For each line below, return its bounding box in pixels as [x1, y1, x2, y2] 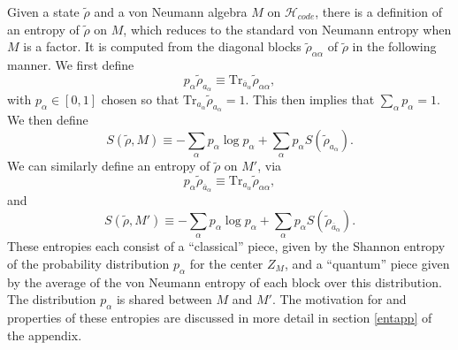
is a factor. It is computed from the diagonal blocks [23, 37, 302, 56]
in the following [352, 37, 437, 56]
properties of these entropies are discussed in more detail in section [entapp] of [7, 308, 432, 326]
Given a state [7, 3, 80, 20]
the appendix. [7, 325, 82, 344]
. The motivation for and [271, 290, 407, 308]
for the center [189, 254, 263, 272]
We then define [7, 110, 88, 129]
